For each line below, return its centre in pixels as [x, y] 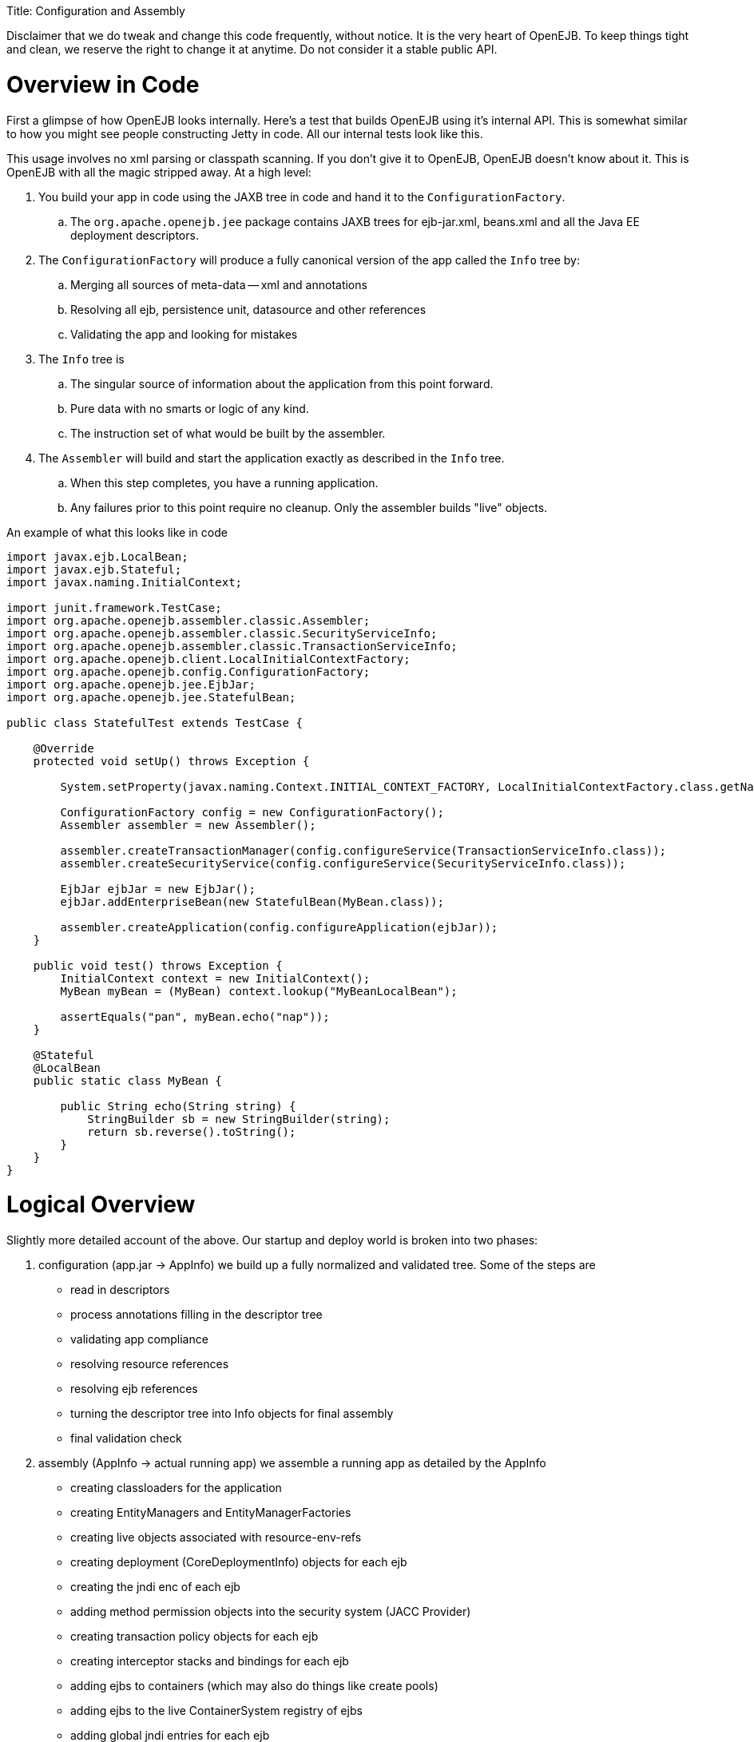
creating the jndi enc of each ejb [155, 1587]
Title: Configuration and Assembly [96, 11]
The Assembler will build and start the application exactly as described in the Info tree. [272, 458]
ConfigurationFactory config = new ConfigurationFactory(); [252, 812]
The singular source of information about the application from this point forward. [282, 383]
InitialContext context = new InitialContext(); [215, 978]
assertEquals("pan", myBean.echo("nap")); [195, 1016]
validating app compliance [139, 1339]
